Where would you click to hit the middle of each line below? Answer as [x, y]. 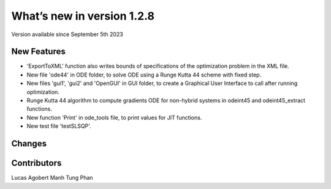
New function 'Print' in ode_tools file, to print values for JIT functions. [114, 117]
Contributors [36, 163]
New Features [38, 52]
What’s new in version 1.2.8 [83, 16]
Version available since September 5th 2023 [67, 34]
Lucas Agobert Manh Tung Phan [52, 178]
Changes [29, 143]
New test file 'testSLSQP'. [59, 126]
